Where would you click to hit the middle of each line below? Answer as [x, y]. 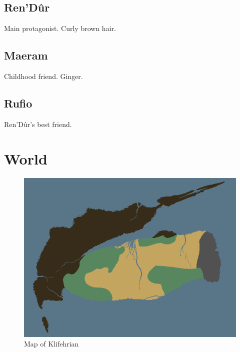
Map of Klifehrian [51, 344]
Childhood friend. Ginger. [43, 76]
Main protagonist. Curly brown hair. [60, 28]
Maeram [26, 55]
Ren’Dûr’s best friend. [38, 124]
